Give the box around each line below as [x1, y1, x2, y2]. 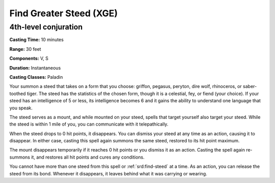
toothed [9, 90, 26, 97]
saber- [242, 83, 257, 89]
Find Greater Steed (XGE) [9, 8, 118, 19]
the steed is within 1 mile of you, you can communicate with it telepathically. [9, 121, 169, 127]
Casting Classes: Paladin [9, 74, 63, 80]
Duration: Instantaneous [9, 65, 61, 71]
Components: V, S [9, 55, 48, 62]
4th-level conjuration [9, 22, 83, 32]
